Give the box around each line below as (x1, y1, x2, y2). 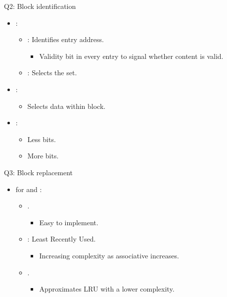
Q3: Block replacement (4, 167, 73, 177)
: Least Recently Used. (27, 234, 96, 244)
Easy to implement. (39, 217, 98, 227)
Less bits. (27, 134, 56, 144)
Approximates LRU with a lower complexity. (39, 284, 175, 294)
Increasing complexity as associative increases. (39, 250, 179, 260)
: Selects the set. (27, 67, 77, 78)
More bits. (27, 150, 59, 161)
